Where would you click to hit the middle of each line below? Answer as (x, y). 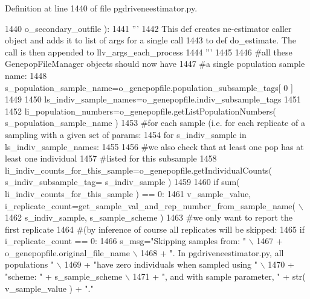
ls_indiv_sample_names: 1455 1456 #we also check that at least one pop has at (154, 146)
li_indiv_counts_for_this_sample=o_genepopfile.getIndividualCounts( (138, 170)
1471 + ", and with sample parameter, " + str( (219, 276)
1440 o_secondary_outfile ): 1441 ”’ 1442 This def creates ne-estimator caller (148, 28)
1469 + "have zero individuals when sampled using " (161, 264)
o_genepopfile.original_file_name (67, 252)
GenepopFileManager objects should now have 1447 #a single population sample (155, 64)
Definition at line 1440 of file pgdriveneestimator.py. (101, 8)
